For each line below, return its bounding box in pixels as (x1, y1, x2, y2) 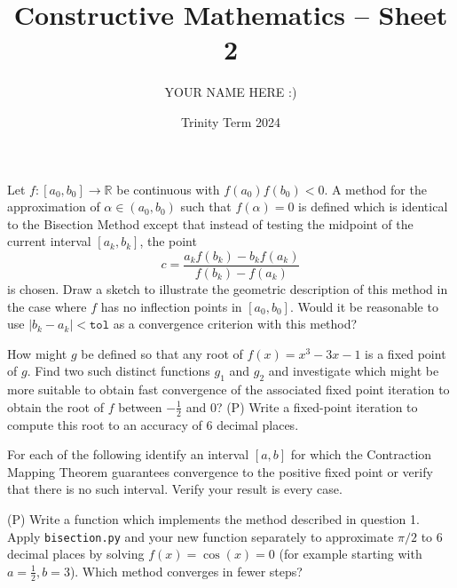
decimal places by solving (7, 544, 145, 563)
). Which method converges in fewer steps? (69, 561, 303, 580)
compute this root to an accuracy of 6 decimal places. (7, 415, 299, 433)
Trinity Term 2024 (180, 112, 281, 131)
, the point (139, 232, 197, 250)
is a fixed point (365, 344, 446, 362)
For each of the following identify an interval (7, 445, 249, 464)
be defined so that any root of (81, 344, 243, 362)
